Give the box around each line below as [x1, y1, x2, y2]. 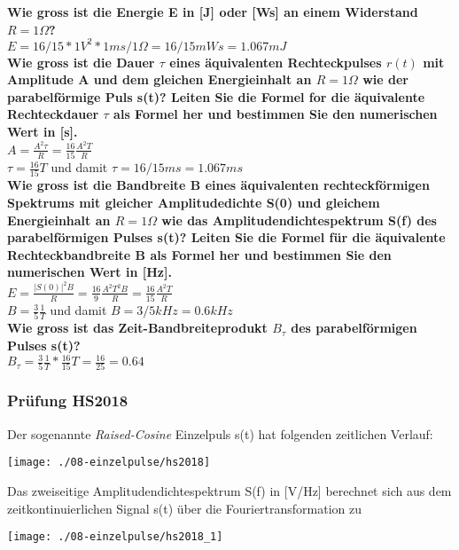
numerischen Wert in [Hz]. [7, 263, 172, 281]
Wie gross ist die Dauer [7, 52, 155, 71]
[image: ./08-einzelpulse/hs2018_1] [7, 530, 223, 544]
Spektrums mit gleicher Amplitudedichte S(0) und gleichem [7, 192, 380, 211]
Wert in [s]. [7, 122, 78, 141]
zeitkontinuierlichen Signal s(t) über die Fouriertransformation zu [7, 499, 362, 517]
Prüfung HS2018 [7, 389, 128, 412]
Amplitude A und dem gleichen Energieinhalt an [7, 70, 312, 89]
